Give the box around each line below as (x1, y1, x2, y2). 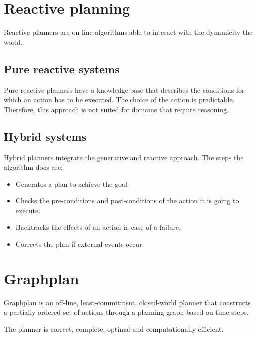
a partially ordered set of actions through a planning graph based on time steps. (4, 307, 249, 317)
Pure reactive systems (4, 61, 120, 76)
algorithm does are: (4, 162, 63, 172)
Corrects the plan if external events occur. (15, 239, 144, 249)
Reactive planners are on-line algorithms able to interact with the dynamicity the (4, 27, 253, 37)
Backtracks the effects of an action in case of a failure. (15, 222, 181, 232)
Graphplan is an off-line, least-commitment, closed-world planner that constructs (4, 297, 251, 307)
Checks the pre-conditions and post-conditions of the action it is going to (15, 195, 239, 206)
